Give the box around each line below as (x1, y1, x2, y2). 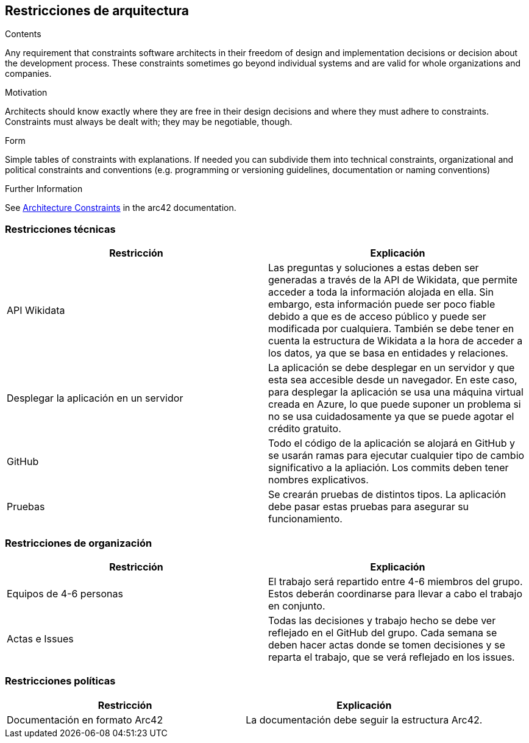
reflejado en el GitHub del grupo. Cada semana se (268, 626, 497, 639)
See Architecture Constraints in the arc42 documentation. (5, 202, 236, 213)
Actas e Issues (7, 632, 74, 645)
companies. (5, 68, 52, 79)
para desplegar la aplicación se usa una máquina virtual (268, 386, 524, 399)
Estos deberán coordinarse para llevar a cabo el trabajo (268, 587, 523, 600)
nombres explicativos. (268, 474, 369, 486)
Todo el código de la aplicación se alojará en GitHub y (268, 437, 515, 450)
